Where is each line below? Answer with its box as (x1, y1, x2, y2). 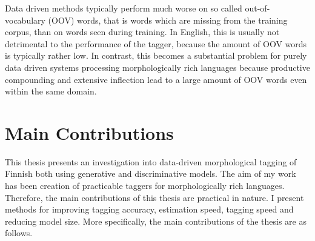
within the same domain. (5, 85, 97, 97)
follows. (5, 226, 33, 239)
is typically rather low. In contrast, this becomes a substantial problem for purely (5, 49, 307, 62)
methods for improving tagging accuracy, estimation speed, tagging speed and (5, 203, 294, 216)
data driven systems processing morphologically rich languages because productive (5, 61, 310, 73)
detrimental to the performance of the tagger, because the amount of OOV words (5, 37, 307, 50)
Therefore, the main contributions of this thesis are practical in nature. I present (5, 191, 304, 203)
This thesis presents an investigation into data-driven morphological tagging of (5, 155, 297, 168)
